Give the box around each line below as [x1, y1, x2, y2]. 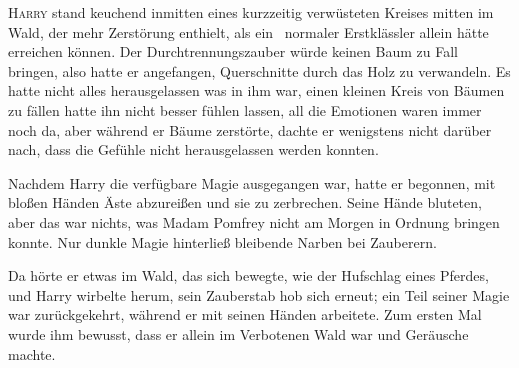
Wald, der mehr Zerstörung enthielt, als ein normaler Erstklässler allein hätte [8, 21, 489, 42]
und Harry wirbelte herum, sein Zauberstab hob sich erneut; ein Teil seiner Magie [8, 284, 510, 305]
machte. [8, 343, 56, 364]
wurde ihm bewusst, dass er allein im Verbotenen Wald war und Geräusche [8, 323, 469, 344]
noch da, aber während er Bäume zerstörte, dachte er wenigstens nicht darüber [8, 119, 492, 140]
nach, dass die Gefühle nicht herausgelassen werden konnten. [8, 139, 379, 160]
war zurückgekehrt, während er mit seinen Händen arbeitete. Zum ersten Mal [8, 304, 482, 325]
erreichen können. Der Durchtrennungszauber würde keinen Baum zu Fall [8, 41, 458, 62]
